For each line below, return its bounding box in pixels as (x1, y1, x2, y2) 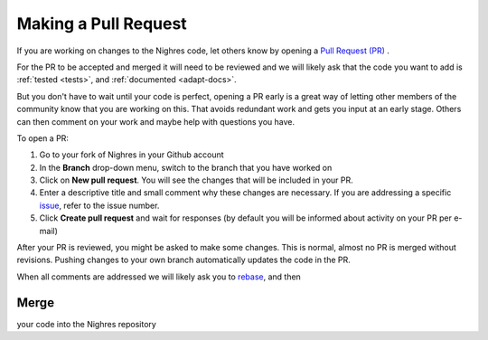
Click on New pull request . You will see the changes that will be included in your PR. (39, 175, 354, 185)
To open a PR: (16, 132, 70, 144)
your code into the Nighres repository (16, 318, 157, 329)
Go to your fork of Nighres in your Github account (39, 149, 225, 160)
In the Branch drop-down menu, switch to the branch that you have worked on (39, 162, 333, 173)
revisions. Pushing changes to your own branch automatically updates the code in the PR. (16, 254, 352, 266)
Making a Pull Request (16, 14, 187, 33)
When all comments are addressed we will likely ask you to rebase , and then (16, 271, 302, 282)
